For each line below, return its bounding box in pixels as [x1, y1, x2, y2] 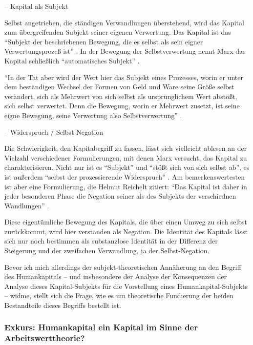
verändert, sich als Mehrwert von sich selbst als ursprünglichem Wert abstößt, [4, 91, 237, 101]
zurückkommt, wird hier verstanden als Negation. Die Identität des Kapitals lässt [4, 226, 248, 236]
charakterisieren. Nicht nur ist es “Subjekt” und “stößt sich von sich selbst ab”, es [4, 162, 250, 172]
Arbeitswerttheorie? [4, 332, 85, 344]
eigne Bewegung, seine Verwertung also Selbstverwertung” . [4, 110, 182, 120]
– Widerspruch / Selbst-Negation [4, 126, 104, 137]
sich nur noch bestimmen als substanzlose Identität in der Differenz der [4, 236, 218, 246]
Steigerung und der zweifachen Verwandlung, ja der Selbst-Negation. [4, 245, 210, 256]
